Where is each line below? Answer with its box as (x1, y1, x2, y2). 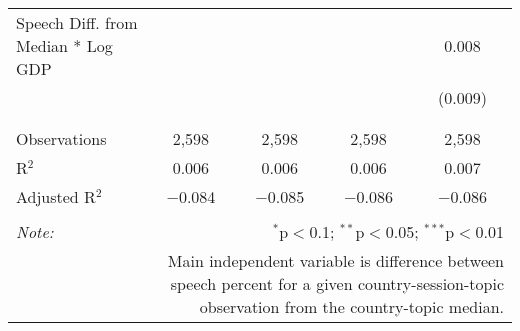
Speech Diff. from (16, 11, 138, 34)
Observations (16, 127, 107, 150)
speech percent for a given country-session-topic (170, 272, 504, 295)
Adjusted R (16, 185, 96, 208)
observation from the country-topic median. (199, 295, 504, 318)
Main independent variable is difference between (167, 249, 504, 272)
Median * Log (16, 34, 113, 57)
